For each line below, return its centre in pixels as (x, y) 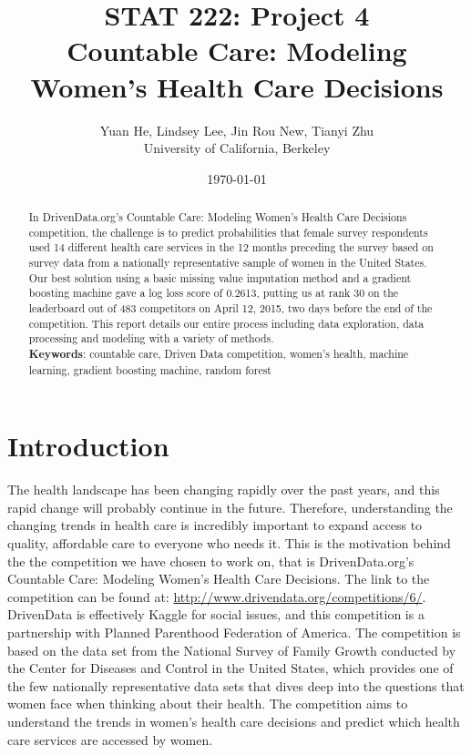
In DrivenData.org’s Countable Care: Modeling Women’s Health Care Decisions (218, 217)
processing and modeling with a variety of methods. (151, 338)
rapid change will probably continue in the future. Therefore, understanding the (230, 507)
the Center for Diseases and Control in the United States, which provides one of (230, 668)
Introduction (88, 446)
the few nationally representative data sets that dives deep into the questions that (236, 685)
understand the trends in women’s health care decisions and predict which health (234, 721)
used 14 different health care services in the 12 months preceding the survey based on (231, 247)
